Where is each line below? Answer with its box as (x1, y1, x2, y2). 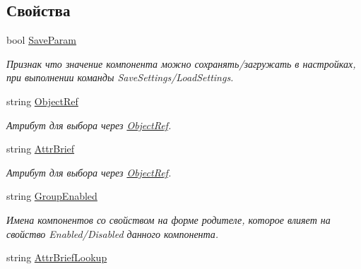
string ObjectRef (6, 93, 78, 108)
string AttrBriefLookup (6, 250, 107, 265)
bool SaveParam (6, 32, 77, 47)
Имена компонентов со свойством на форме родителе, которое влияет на (6, 212, 331, 227)
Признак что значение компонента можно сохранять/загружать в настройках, (6, 56, 356, 71)
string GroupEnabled (6, 189, 97, 203)
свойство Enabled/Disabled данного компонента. (6, 226, 219, 241)
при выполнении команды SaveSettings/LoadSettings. (6, 70, 234, 85)
